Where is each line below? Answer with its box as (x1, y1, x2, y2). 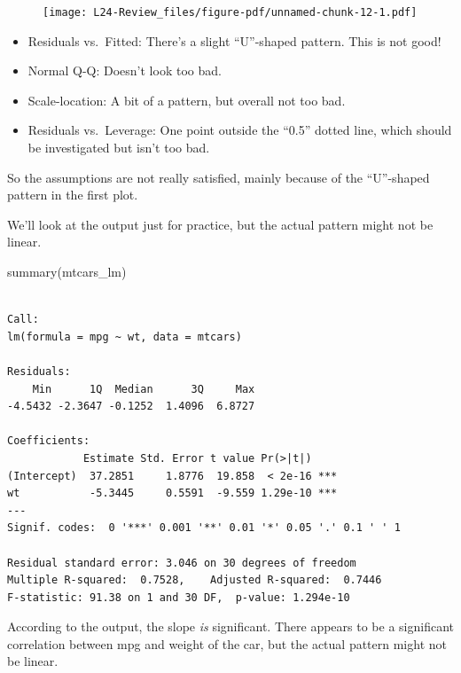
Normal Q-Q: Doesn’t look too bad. (27, 61, 222, 80)
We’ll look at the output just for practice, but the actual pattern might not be (7, 215, 434, 233)
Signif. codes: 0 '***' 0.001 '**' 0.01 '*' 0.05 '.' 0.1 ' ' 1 (7, 521, 401, 535)
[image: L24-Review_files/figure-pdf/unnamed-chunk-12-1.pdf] (43, 6, 418, 19)
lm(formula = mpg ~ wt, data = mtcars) (7, 330, 242, 343)
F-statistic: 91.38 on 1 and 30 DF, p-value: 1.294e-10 (7, 591, 350, 604)
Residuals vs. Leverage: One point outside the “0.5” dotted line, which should (27, 121, 452, 139)
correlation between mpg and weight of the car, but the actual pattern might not (7, 634, 447, 653)
